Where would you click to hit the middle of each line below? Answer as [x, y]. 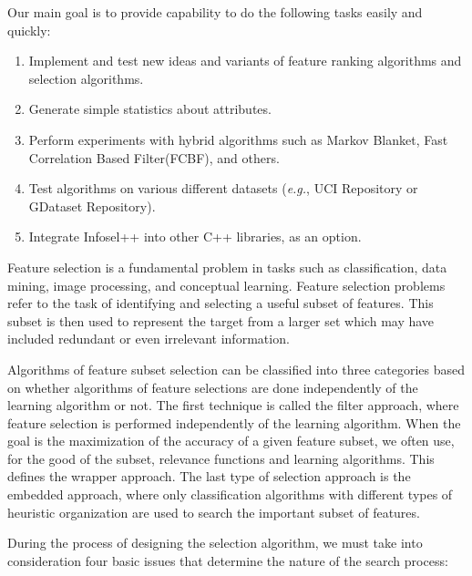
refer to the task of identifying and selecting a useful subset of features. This [221, 303]
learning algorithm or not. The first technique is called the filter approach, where [233, 405]
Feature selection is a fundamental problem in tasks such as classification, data [227, 267]
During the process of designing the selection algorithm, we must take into [215, 543]
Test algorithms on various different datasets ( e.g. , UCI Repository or [223, 188]
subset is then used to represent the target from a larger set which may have [221, 320]
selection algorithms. [86, 78]
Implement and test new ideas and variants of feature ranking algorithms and [245, 61]
